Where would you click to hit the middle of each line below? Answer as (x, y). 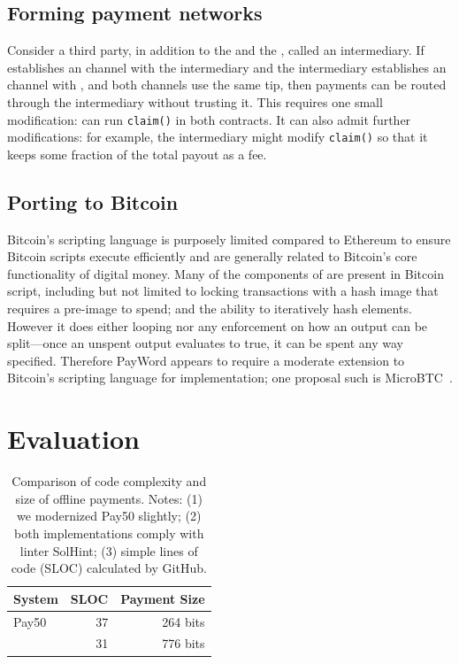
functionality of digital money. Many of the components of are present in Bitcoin (226, 273)
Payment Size (163, 598)
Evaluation (73, 439)
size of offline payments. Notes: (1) (109, 498)
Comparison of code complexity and (109, 481)
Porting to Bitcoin (93, 201)
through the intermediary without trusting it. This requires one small (195, 101)
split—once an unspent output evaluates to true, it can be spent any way (205, 343)
